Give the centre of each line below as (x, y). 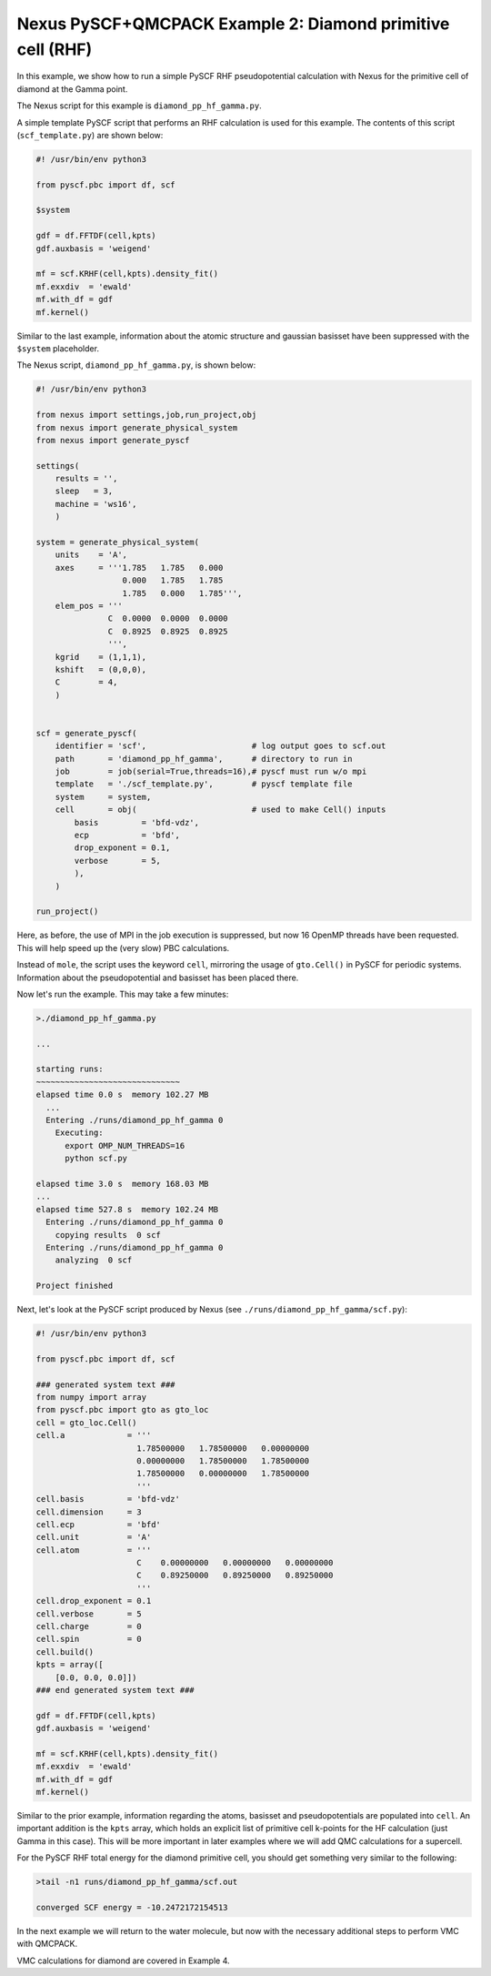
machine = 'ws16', (96, 504)
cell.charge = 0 (89, 1626)
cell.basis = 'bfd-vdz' (108, 1499)
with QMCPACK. (47, 1944)
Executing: (79, 1133)
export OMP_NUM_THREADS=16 (125, 1145)
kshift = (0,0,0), (101, 669)
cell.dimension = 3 (89, 1512)
